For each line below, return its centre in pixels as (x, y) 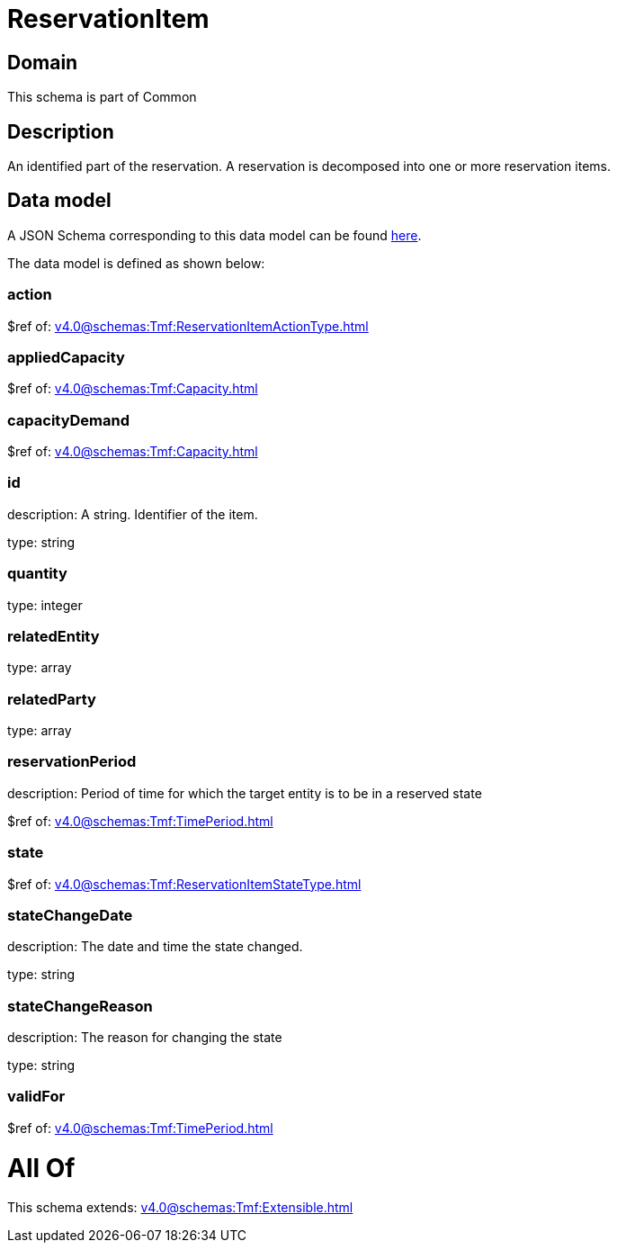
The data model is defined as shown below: (136, 263)
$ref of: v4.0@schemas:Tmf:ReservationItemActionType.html (188, 326)
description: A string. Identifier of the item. (133, 514)
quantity (37, 574)
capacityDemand (69, 420)
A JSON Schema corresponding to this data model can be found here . (215, 235)
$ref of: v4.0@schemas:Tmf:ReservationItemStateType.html (184, 884)
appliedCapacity (66, 357)
